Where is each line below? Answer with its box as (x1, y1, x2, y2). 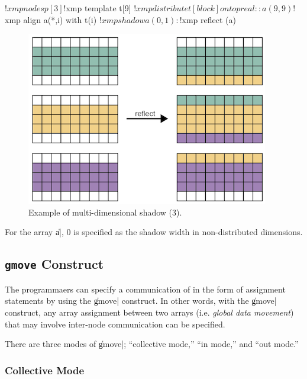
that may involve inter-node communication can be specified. (5, 317, 225, 330)
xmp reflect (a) (182, 13, 236, 25)
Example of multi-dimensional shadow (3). (28, 205, 182, 218)
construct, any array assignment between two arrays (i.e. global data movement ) (5, 306, 294, 318)
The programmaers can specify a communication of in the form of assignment (5, 282, 286, 295)
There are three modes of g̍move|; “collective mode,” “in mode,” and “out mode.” (5, 338, 299, 350)
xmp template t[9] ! (66, 2, 137, 14)
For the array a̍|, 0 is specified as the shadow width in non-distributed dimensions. (5, 226, 303, 238)
